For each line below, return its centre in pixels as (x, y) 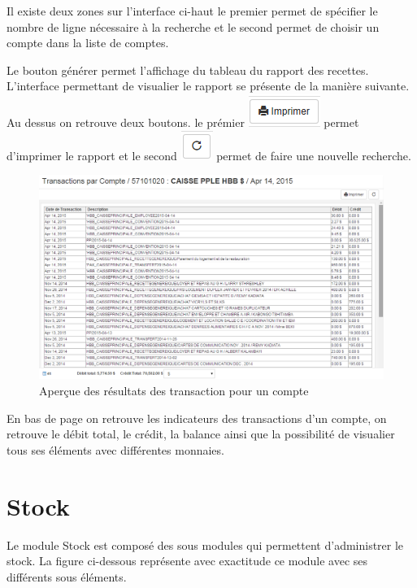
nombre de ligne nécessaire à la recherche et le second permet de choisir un (193, 26)
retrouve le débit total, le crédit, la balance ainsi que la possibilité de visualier (201, 434)
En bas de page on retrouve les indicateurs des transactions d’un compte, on (197, 418)
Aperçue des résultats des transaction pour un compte (174, 391)
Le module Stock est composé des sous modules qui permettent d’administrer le (205, 544)
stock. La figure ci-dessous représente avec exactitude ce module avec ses (187, 561)
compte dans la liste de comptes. (88, 43)
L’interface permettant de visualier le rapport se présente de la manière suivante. (208, 86)
